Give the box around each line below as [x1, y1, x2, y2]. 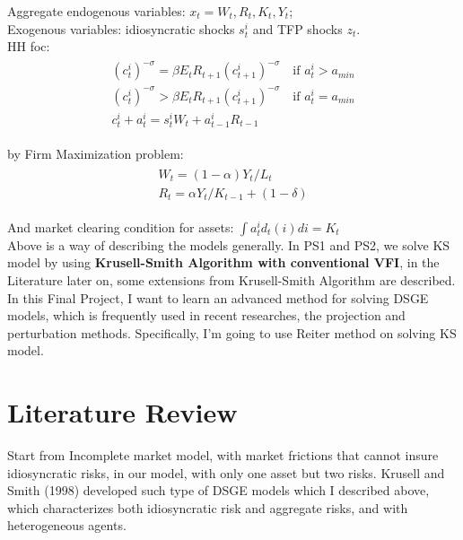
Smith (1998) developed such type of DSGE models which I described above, [7, 481, 430, 500]
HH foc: [7, 37, 50, 56]
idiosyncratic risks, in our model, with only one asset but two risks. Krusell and [7, 463, 445, 482]
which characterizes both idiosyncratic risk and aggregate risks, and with [7, 498, 408, 517]
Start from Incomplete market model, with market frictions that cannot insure [7, 446, 439, 465]
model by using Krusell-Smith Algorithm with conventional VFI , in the [7, 253, 440, 272]
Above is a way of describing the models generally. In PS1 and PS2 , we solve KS [7, 235, 450, 254]
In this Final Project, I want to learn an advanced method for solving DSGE [7, 288, 429, 307]
